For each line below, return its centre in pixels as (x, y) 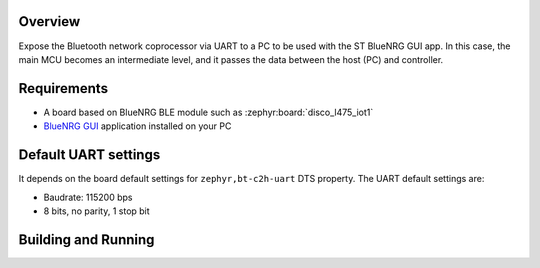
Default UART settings (89, 155)
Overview (49, 21)
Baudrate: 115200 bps (88, 197)
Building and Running (86, 239)
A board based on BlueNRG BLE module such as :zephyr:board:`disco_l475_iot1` (208, 112)
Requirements (63, 88)
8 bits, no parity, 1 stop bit (96, 211)
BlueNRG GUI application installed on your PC (137, 126)
